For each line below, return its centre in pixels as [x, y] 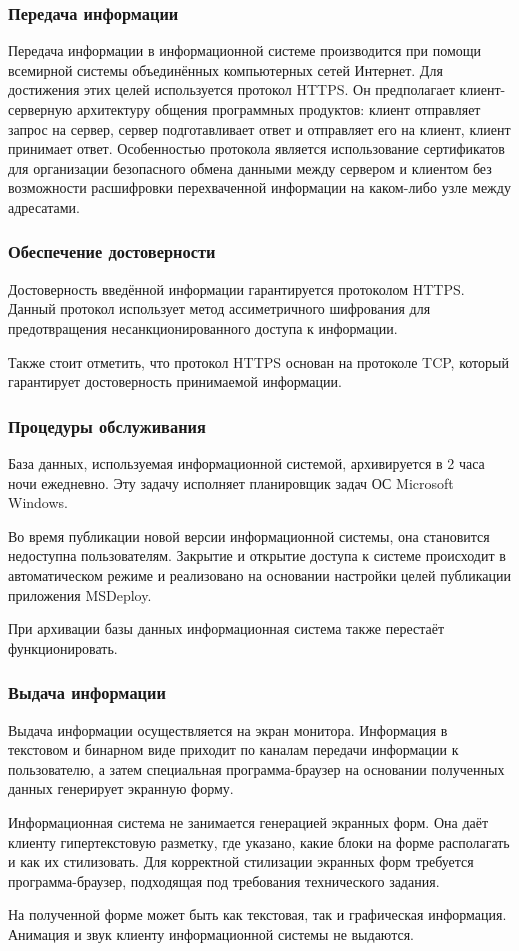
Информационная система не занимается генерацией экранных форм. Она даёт [248, 821]
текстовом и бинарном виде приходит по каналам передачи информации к [233, 749]
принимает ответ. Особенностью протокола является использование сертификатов [256, 148]
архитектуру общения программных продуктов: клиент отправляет [278, 109]
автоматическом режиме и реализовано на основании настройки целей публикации [260, 574]
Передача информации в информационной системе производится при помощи [245, 50]
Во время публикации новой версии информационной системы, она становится [249, 535]
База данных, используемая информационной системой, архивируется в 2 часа [246, 462]
